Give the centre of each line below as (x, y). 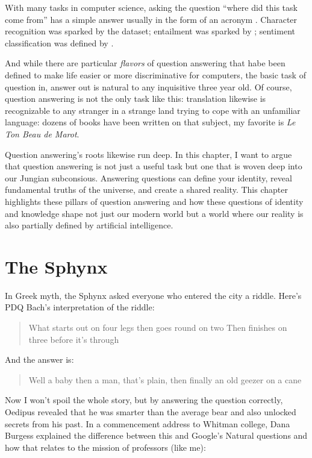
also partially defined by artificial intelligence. (89, 225)
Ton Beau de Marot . (42, 133)
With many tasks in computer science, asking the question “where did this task (151, 7)
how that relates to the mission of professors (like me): (105, 447)
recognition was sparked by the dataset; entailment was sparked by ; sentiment (150, 31)
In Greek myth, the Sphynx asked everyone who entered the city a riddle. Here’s (153, 295)
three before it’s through (74, 339)
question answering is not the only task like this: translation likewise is (136, 99)
